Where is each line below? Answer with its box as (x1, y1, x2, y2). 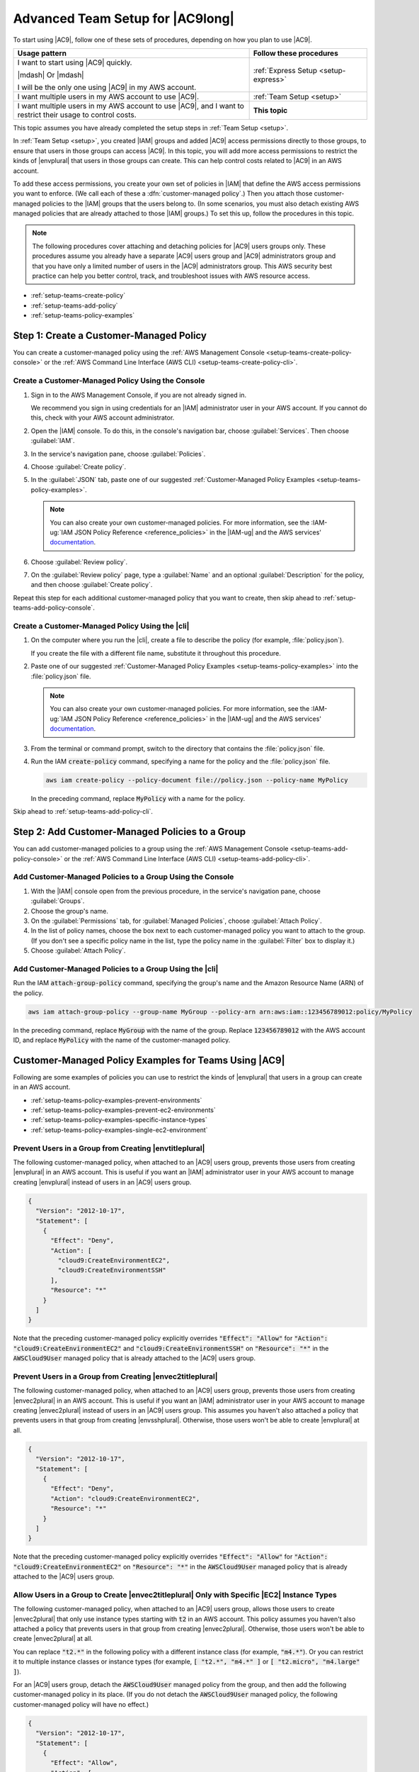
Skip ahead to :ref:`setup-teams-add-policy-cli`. (13, 807, 154, 816)
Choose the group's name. (30, 907, 109, 915)
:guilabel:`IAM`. (30, 437, 75, 445)
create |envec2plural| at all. (13, 1634, 93, 1643)
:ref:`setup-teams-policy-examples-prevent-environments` (30, 1096, 202, 1104)
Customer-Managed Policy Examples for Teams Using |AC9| (13, 1054, 285, 1066)
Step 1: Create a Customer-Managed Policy (13, 330, 207, 342)
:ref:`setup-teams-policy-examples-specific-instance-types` (30, 1116, 208, 1124)
